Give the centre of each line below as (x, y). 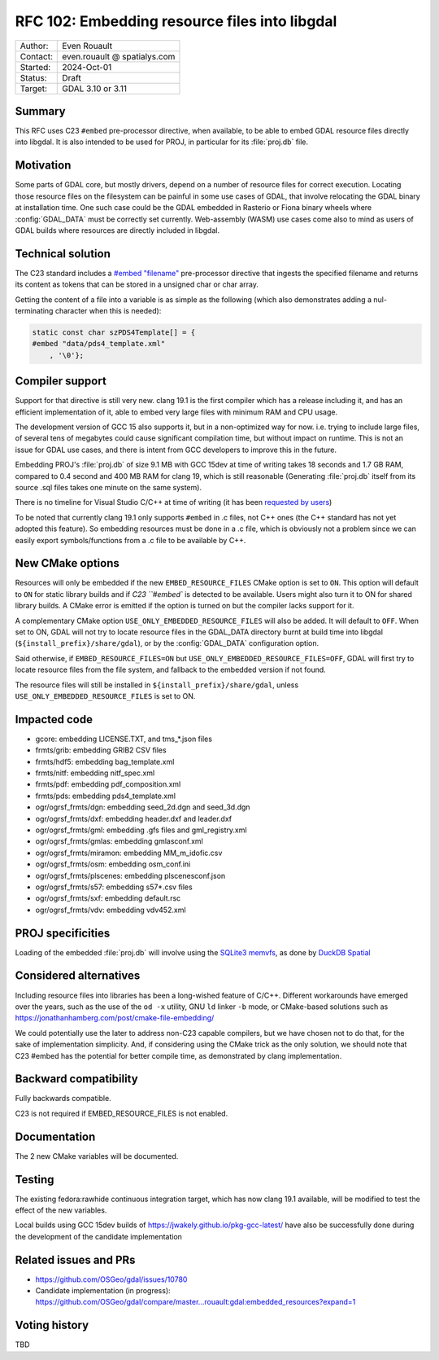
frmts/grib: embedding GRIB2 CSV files (101, 750)
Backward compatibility (76, 1079)
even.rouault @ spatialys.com (119, 56)
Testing (35, 1180)
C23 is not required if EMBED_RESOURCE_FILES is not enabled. (122, 1113)
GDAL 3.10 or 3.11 (95, 88)
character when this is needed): (108, 311)
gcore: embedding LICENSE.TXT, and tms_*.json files (124, 739)
